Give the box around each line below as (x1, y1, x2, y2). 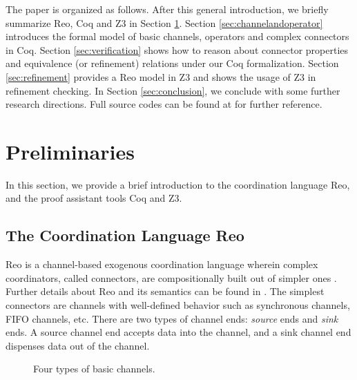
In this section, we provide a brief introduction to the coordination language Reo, (6, 177, 350, 191)
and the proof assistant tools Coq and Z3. (6, 191, 182, 205)
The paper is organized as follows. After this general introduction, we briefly (6, 2, 329, 16)
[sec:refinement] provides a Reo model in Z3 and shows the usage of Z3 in (6, 69, 316, 84)
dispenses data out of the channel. (6, 338, 150, 352)
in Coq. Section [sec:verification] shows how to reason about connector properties (6, 42, 349, 57)
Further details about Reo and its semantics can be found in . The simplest (6, 284, 325, 298)
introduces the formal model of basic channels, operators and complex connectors (6, 29, 349, 44)
